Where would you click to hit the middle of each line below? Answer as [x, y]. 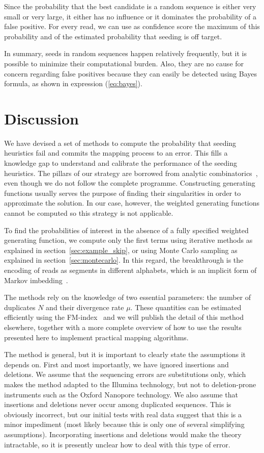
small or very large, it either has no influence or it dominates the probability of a [130, 16]
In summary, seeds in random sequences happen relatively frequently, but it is [126, 53]
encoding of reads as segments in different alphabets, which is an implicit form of [130, 270]
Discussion [41, 118]
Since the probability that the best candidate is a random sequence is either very [130, 6]
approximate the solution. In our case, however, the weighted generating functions [132, 203]
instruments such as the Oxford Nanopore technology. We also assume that [121, 394]
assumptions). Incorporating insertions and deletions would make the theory [123, 434]
